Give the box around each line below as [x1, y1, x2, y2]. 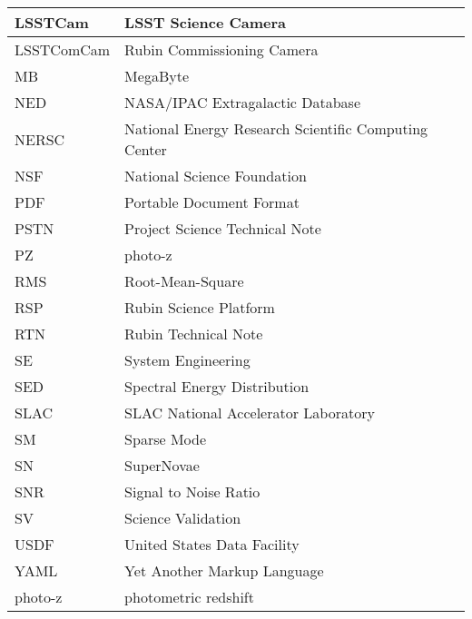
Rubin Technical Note [124, 323, 263, 344]
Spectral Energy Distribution [124, 376, 310, 397]
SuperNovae [124, 455, 200, 476]
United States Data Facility [124, 534, 300, 555]
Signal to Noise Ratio [124, 481, 261, 502]
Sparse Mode [124, 428, 207, 449]
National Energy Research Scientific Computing [124, 118, 428, 139]
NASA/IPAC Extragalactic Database [124, 92, 361, 113]
